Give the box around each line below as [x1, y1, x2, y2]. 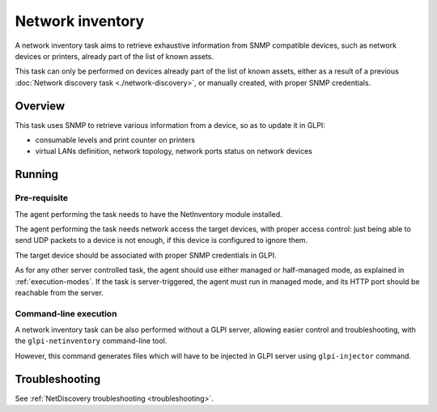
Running [15, 168, 59, 181]
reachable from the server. [15, 287, 104, 297]
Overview [15, 99, 66, 113]
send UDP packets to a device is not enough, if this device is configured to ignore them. [15, 236, 308, 245]
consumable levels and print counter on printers [35, 135, 196, 145]
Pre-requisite [15, 193, 69, 204]
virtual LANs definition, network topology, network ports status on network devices [35, 147, 313, 156]
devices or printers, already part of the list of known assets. [15, 51, 214, 61]
